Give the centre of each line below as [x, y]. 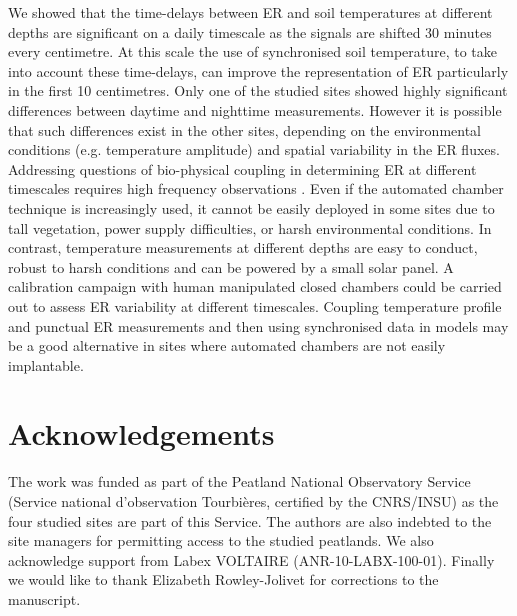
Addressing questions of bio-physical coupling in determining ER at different [242, 168]
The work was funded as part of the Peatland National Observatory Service [239, 481]
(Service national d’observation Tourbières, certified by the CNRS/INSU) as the [253, 501]
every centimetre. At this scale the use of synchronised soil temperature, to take [253, 51]
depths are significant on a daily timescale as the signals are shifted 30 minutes [250, 31]
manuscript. [44, 598]
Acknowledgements [141, 433]
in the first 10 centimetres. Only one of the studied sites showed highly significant [258, 90]
